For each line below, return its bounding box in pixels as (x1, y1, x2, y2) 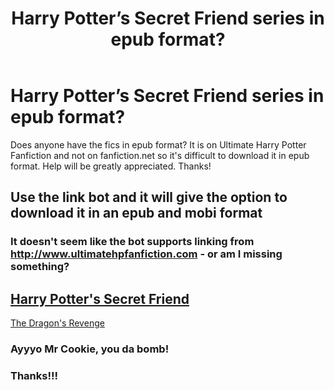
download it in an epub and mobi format (10, 205, 263, 222)
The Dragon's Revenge (10, 317, 105, 329)
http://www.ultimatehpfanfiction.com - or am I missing (10, 247, 283, 261)
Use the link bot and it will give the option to (10, 189, 288, 206)
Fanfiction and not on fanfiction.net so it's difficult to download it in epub (10, 149, 310, 161)
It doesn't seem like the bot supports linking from (10, 235, 255, 249)
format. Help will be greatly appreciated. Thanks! (10, 160, 212, 172)
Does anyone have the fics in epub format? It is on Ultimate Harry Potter (10, 138, 307, 151)
